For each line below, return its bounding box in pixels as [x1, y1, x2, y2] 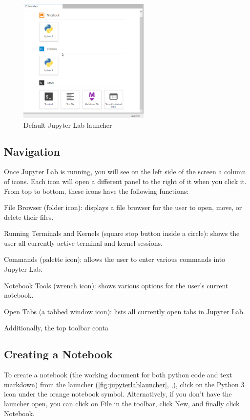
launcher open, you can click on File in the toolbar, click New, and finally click [4, 398, 240, 409]
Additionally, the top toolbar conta [4, 323, 108, 333]
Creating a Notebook [4, 347, 113, 362]
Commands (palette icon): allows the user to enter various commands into [4, 254, 226, 264]
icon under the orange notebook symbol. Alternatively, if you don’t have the [4, 389, 232, 399]
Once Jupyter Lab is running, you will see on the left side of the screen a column [4, 166, 246, 177]
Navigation [4, 143, 60, 159]
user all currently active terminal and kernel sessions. [4, 237, 163, 248]
